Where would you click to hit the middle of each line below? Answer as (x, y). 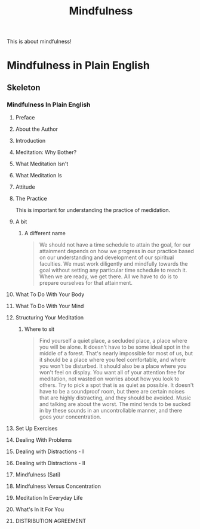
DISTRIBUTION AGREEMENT (51, 521)
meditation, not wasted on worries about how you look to (109, 379)
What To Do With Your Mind (50, 306)
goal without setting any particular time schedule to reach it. (113, 270)
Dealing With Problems (44, 440)
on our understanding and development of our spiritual (107, 257)
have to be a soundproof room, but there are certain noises (112, 392)
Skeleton (24, 87)
